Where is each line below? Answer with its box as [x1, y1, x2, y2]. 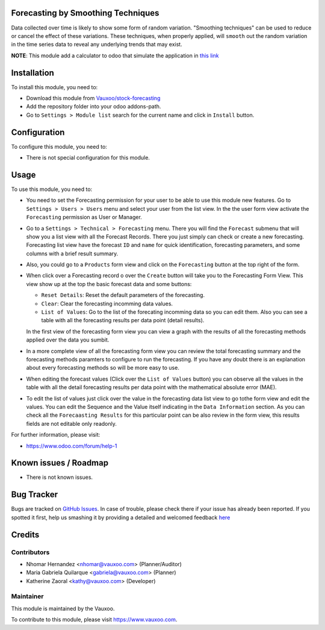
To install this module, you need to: [11, 83, 98, 90]
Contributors [11, 548, 50, 557]
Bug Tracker [11, 490, 58, 500]
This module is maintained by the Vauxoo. [11, 605, 115, 612]
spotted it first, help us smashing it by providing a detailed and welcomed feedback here [11, 514, 231, 521]
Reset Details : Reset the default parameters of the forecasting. [41, 292, 205, 299]
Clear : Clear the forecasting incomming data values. [41, 300, 173, 307]
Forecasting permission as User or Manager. [26, 214, 143, 221]
